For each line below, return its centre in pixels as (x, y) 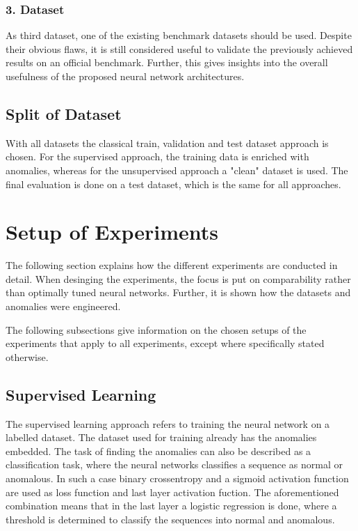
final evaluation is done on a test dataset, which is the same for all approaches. (173, 184)
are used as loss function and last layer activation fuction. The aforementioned (172, 492)
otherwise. (27, 356)
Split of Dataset (64, 113)
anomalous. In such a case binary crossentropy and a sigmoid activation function (177, 478)
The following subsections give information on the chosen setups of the (156, 329)
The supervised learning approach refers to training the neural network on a (168, 423)
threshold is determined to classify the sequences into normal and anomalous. (170, 519)
